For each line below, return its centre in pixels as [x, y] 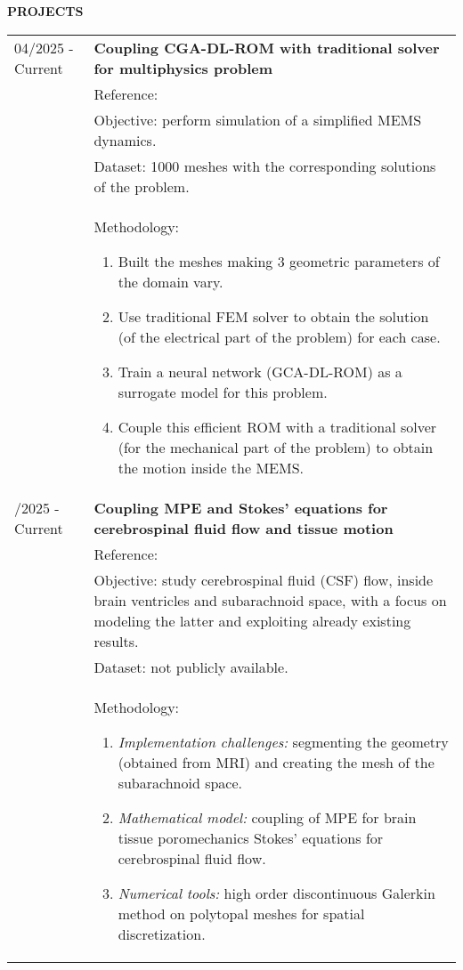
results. [116, 641]
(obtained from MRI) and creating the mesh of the [276, 762]
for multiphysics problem [183, 68]
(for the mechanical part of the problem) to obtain [276, 447]
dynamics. [125, 140]
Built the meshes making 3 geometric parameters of [279, 261]
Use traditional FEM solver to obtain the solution [273, 316]
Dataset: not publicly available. [191, 667]
